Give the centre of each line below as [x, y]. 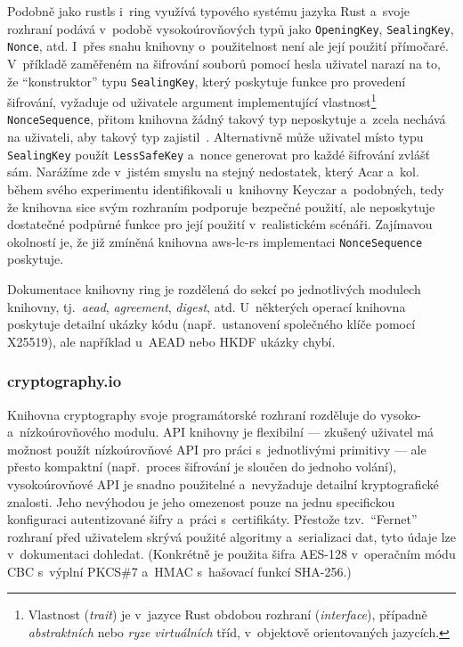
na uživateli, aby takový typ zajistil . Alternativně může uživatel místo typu [215, 137]
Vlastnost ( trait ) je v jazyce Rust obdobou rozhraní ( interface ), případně [227, 614]
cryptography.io [65, 381]
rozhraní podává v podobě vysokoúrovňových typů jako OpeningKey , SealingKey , [231, 28]
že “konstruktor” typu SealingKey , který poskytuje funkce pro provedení [207, 81]
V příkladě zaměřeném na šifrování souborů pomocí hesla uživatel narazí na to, [224, 63]
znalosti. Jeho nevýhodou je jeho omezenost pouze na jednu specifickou [201, 501]
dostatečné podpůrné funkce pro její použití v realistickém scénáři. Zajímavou [220, 224]
